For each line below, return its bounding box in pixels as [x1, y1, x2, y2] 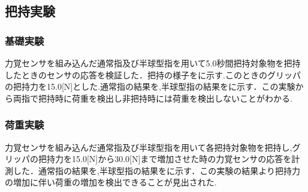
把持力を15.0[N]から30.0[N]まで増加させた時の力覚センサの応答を [38, 153, 292, 165]
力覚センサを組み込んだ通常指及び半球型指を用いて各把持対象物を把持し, [5, 141, 292, 153]
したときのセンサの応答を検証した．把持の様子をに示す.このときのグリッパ [5, 68, 301, 81]
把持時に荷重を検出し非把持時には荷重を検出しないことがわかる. [38, 92, 292, 104]
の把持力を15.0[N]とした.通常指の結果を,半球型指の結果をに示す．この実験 [5, 80, 295, 93]
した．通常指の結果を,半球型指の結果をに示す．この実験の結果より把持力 [13, 164, 301, 176]
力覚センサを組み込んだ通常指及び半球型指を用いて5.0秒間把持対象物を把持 [5, 57, 301, 69]
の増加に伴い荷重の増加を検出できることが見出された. [5, 176, 217, 188]
